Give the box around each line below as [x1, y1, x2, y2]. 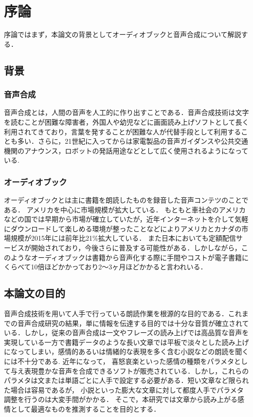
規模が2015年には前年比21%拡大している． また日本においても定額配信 [10, 233, 236, 243]
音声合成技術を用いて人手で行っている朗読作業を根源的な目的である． [4, 308, 228, 319]
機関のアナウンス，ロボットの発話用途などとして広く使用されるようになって [4, 145, 249, 155]
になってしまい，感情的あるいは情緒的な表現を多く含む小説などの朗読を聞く [4, 346, 249, 357]
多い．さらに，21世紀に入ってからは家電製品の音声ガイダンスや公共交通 [17, 136, 248, 146]
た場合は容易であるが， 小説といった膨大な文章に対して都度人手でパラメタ [4, 384, 244, 395]
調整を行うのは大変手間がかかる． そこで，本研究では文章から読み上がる [4, 394, 238, 404]
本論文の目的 [4, 285, 65, 301]
